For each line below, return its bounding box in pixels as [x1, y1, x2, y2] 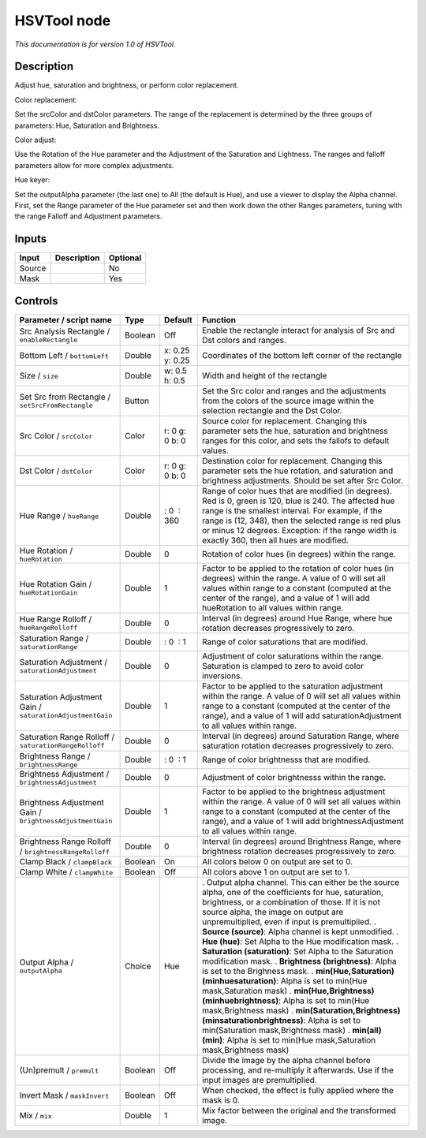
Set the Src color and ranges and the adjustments [202, 385, 387, 396]
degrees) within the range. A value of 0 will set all [202, 573, 386, 584]
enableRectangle [19, 336, 78, 345]
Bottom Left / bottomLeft [19, 349, 110, 360]
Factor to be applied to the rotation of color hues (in [202, 562, 394, 573]
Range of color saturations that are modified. [202, 636, 368, 647]
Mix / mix [19, 1110, 53, 1121]
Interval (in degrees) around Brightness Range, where [202, 836, 402, 847]
